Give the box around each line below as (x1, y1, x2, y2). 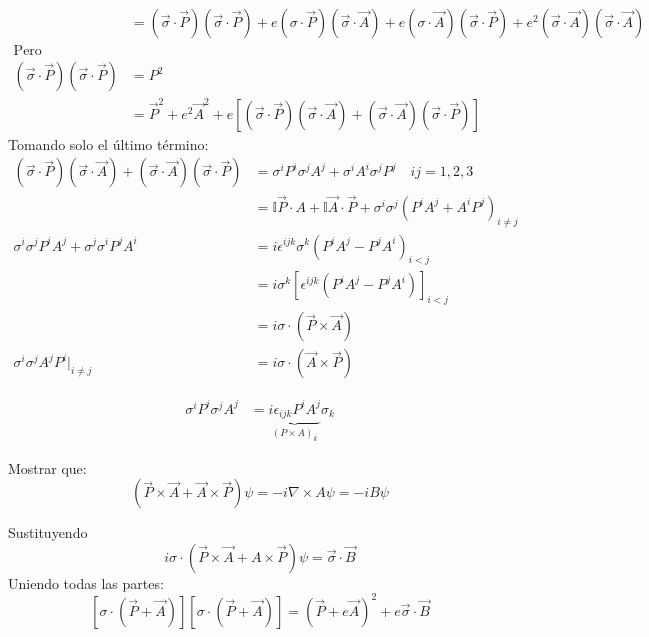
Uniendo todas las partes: (8, 572, 164, 593)
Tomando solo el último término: (8, 133, 209, 154)
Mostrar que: (8, 457, 87, 478)
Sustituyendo (8, 522, 88, 543)
